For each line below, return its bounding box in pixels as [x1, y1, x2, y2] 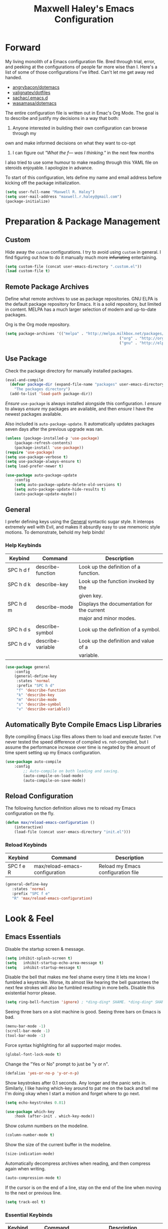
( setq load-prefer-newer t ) [5, 464, 64, 469]
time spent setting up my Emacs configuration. [5, 750, 101, 756]
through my [12, 130, 36, 136]
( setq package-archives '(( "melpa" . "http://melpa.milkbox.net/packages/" [5, 331, 166, 336]
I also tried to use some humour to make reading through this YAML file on [5, 159, 158, 165]
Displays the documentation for [78, 600, 152, 607]
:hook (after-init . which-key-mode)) [14, 1114, 95, 1119]
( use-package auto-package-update [5, 473, 77, 478]
